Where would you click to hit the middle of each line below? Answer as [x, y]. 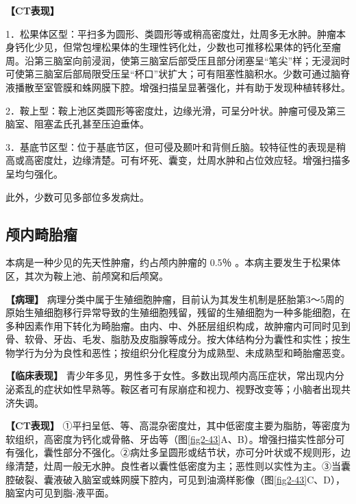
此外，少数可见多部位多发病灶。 [77, 196]
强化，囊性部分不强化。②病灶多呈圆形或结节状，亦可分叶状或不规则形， [178, 452]
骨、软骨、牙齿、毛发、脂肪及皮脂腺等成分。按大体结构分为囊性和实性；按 [173, 339]
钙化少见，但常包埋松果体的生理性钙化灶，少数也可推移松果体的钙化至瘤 [178, 47]
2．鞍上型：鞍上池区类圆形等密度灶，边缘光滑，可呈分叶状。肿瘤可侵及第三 [176, 110]
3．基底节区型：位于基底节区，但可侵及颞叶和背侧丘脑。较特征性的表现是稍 [176, 146]
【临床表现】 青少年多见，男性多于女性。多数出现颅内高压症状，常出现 [165, 375]
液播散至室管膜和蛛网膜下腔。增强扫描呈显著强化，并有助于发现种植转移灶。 [178, 87]
